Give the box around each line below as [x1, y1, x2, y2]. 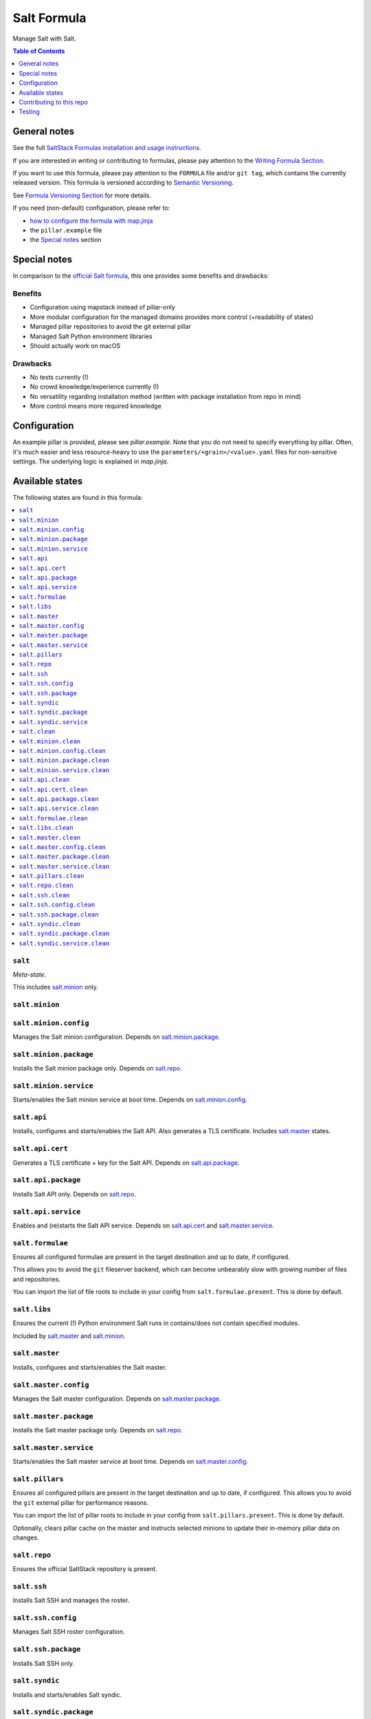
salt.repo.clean [19, 882, 74, 890]
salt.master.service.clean [19, 862, 110, 870]
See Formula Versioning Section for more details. [12, 191, 151, 199]
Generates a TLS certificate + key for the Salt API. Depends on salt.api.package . [12, 1159, 240, 1167]
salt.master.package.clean [19, 853, 110, 861]
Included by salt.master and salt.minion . [12, 1331, 126, 1340]
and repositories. [12, 1275, 61, 1283]
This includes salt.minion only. [12, 983, 99, 992]
